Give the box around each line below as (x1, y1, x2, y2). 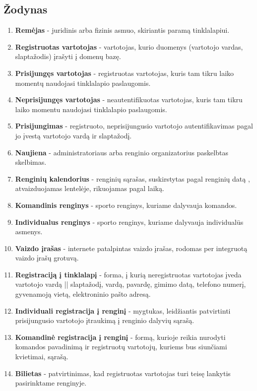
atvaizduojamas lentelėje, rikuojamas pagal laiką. (15, 183, 164, 194)
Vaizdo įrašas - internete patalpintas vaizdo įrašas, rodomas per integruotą (15, 243, 248, 253)
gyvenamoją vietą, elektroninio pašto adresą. (15, 289, 151, 299)
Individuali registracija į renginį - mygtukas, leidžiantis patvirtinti (15, 305, 231, 316)
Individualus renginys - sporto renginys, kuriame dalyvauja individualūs (15, 216, 244, 227)
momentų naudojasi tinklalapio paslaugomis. (15, 77, 151, 88)
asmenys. (15, 226, 43, 237)
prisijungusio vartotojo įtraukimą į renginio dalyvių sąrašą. (15, 315, 194, 326)
